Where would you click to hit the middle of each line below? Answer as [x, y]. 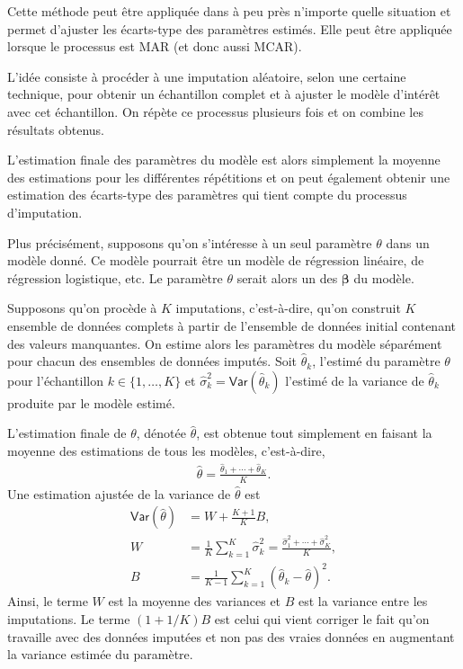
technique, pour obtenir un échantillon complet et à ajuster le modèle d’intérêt [224, 94]
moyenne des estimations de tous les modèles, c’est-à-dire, [166, 450]
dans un [408, 242]
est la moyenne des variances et [195, 601]
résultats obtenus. [56, 129]
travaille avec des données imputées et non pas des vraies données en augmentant [231, 636]
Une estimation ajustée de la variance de [119, 493]
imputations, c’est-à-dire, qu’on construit [288, 308]
